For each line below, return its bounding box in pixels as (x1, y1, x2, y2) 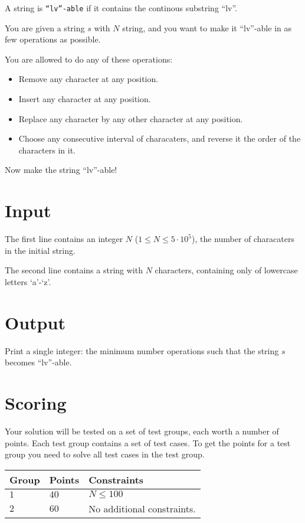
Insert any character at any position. (18, 93, 151, 105)
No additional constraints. (88, 501, 196, 515)
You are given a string (5, 21, 85, 34)
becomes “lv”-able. (5, 356, 72, 368)
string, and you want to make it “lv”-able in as (122, 21, 291, 34)
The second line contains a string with (5, 264, 143, 276)
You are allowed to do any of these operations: (5, 53, 173, 65)
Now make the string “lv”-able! (5, 164, 117, 176)
